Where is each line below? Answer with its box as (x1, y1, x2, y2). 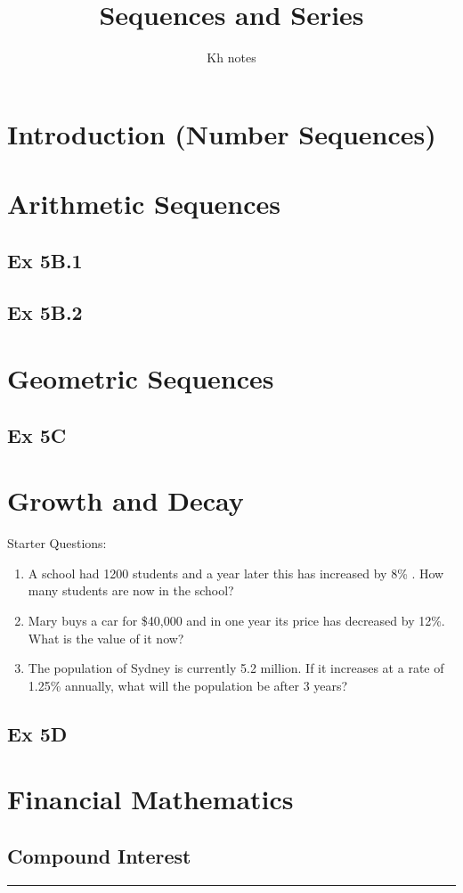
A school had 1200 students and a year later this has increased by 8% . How (28, 563, 444, 582)
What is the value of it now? (28, 628, 184, 647)
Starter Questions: (7, 534, 107, 553)
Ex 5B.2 (7, 299, 83, 326)
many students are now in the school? (28, 581, 234, 600)
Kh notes (207, 48, 256, 67)
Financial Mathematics (7, 781, 294, 817)
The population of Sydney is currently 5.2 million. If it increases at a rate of (28, 659, 444, 677)
